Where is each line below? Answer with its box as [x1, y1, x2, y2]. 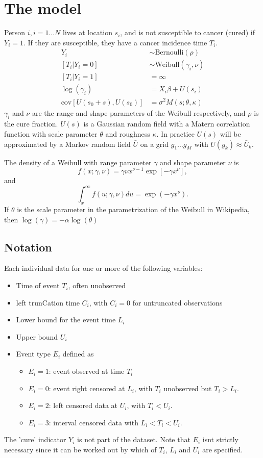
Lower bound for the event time [16, 314, 116, 325]
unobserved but [163, 383, 212, 393]
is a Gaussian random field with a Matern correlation [83, 118, 250, 129]
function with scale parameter [4, 128, 98, 139]
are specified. [202, 444, 243, 455]
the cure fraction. [4, 118, 58, 129]
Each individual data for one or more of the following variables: [4, 263, 203, 273]
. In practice [156, 128, 195, 139]
